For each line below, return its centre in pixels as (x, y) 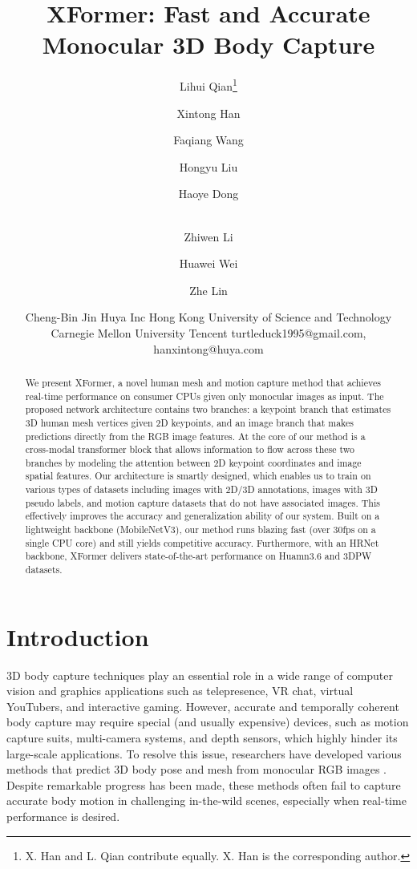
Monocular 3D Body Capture (208, 44)
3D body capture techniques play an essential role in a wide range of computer (200, 675)
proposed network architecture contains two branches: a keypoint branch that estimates (208, 409)
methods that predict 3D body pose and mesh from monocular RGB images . (196, 769)
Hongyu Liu (208, 166)
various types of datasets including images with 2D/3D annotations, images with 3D (201, 489)
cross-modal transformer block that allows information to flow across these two (190, 449)
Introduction (78, 636)
